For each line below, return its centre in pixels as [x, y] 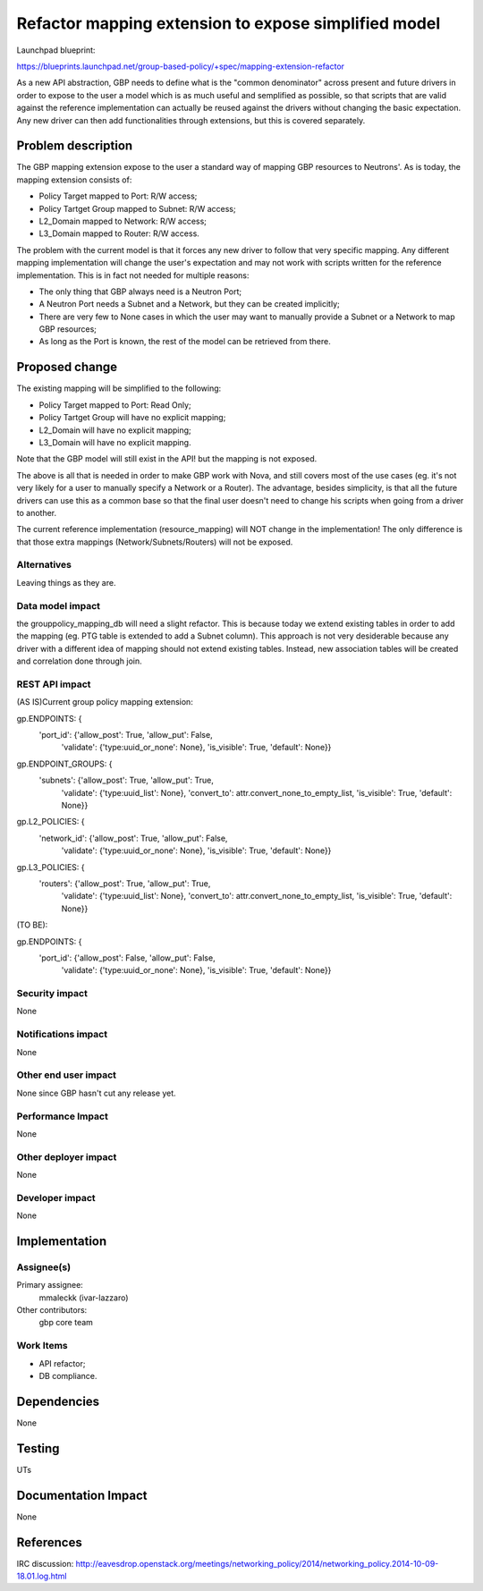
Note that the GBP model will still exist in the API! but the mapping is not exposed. [167, 459]
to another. [37, 512]
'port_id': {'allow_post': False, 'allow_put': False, [127, 958]
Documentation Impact [82, 1495]
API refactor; [62, 1363]
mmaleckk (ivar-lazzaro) [84, 1298]
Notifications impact [62, 1035]
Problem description [75, 146]
